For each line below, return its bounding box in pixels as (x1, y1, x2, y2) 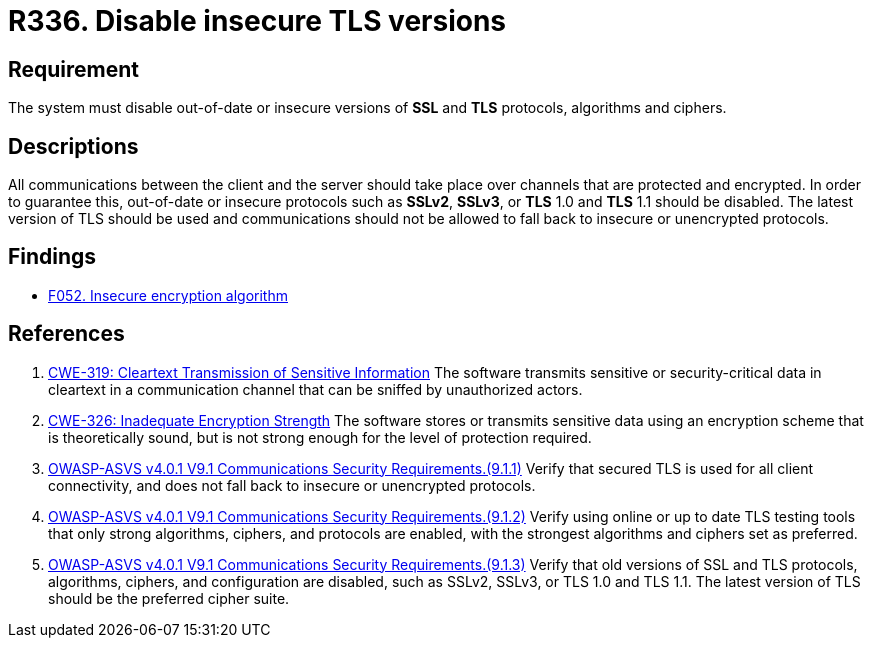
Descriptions (8, 133, 139, 159)
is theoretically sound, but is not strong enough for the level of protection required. (48, 428, 592, 446)
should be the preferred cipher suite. (48, 589, 290, 607)
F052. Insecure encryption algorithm (48, 286, 288, 304)
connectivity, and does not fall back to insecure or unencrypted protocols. (48, 476, 536, 494)
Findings (8, 244, 97, 270)
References (8, 321, 125, 347)
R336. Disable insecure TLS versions (8, 4, 507, 38)
